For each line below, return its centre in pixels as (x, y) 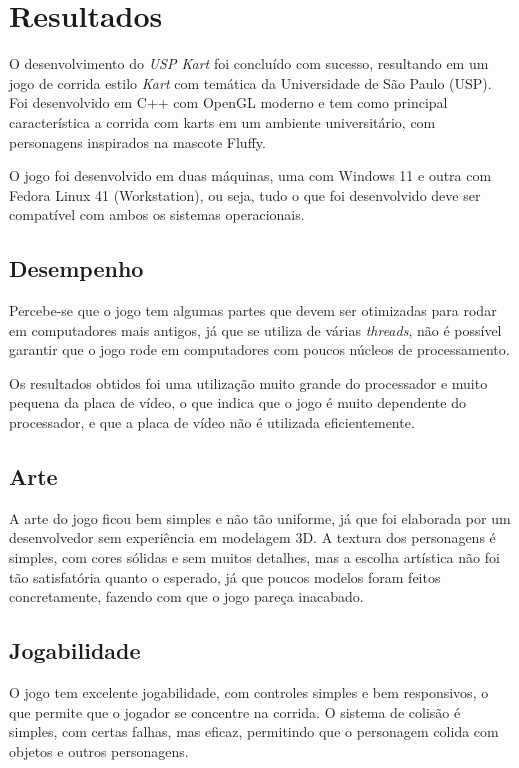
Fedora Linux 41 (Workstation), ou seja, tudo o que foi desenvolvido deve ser (245, 194)
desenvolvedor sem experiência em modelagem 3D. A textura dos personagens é (252, 537)
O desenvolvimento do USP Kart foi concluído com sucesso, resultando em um (249, 63)
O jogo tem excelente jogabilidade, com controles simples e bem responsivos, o (249, 692)
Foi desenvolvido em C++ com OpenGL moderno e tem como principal (228, 102)
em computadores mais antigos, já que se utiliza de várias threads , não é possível (255, 329)
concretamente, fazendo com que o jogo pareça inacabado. (186, 596)
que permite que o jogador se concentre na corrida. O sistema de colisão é (235, 711)
